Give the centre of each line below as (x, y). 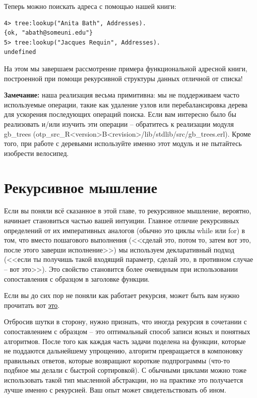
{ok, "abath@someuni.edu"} (48, 33)
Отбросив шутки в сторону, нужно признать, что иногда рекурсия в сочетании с (126, 322)
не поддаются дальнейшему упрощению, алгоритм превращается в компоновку (124, 351)
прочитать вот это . (32, 305)
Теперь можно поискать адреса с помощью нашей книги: (90, 6)
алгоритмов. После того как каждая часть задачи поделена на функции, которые (125, 341)
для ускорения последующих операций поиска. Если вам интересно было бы (120, 114)
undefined (20, 52)
